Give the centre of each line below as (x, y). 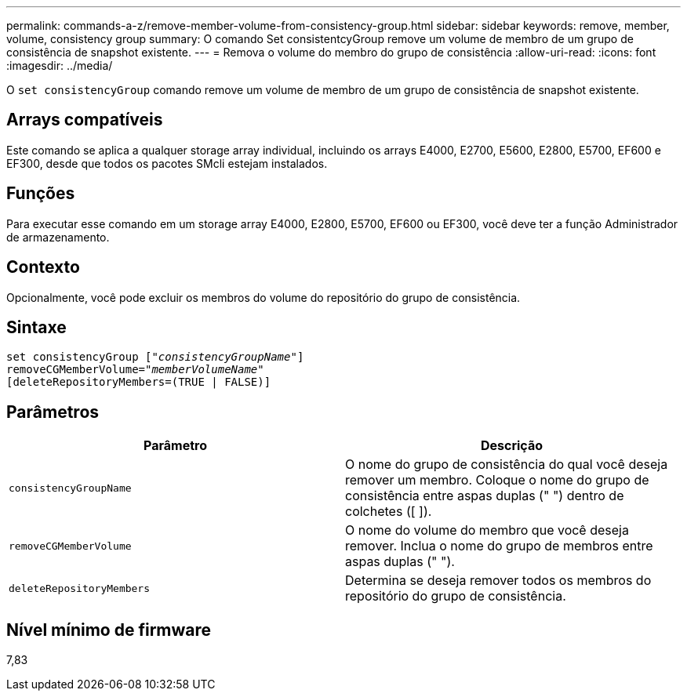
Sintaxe (36, 327)
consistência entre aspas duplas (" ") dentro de (485, 496)
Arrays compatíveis (85, 120)
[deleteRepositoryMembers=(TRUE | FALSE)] (139, 382)
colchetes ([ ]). (389, 512)
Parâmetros (53, 412)
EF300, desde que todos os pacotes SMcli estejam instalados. (167, 163)
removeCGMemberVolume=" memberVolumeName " (135, 370)
